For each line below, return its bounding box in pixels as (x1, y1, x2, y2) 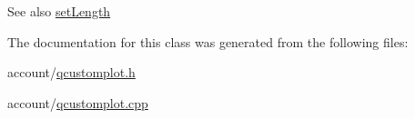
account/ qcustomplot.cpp (7, 93, 148, 112)
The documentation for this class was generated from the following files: (7, 32, 409, 51)
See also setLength (7, 2, 111, 20)
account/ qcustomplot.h (7, 63, 136, 82)
